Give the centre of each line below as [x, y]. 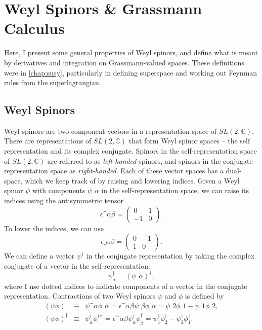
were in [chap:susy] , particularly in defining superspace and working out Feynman [131, 72]
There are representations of [48, 141]
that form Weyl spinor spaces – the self [189, 141]
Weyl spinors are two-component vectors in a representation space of [111, 131]
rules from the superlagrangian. [53, 82]
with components [59, 190]
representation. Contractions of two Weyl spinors [80, 296]
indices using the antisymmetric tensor [64, 200]
